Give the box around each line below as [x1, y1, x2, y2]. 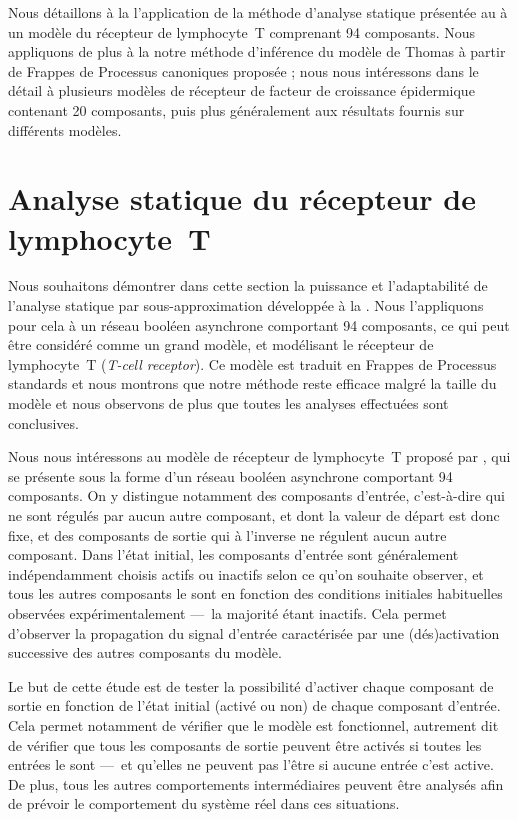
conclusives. [8, 412, 79, 433]
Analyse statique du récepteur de [8, 178, 476, 219]
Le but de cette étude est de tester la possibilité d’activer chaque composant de [8, 675, 494, 696]
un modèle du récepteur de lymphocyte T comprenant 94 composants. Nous [8, 21, 475, 42]
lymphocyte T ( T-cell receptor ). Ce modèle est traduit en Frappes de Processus [8, 353, 497, 374]
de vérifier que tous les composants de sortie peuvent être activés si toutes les [8, 734, 482, 755]
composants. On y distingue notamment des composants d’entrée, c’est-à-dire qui [8, 485, 505, 506]
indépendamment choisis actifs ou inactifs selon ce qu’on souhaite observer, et [8, 563, 484, 584]
